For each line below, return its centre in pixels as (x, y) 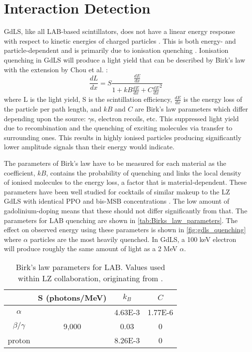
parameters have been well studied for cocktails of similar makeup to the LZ (117, 191)
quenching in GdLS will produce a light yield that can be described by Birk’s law (125, 59)
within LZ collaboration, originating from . (91, 278)
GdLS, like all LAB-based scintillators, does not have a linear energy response (119, 31)
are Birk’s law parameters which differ (191, 108)
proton (19, 340)
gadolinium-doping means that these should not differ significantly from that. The (126, 210)
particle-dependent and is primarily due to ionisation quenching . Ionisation (116, 50)
